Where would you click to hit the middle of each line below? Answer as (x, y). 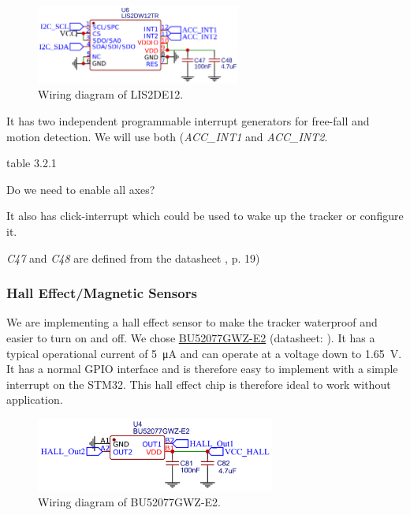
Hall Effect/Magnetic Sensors (102, 293)
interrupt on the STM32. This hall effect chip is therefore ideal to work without (199, 384)
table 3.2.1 (32, 163)
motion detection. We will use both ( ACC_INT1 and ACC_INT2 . (167, 136)
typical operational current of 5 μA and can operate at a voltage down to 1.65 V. (204, 353)
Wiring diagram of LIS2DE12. (111, 94)
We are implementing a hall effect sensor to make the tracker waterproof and (192, 322)
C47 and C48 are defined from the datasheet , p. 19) (133, 257)
